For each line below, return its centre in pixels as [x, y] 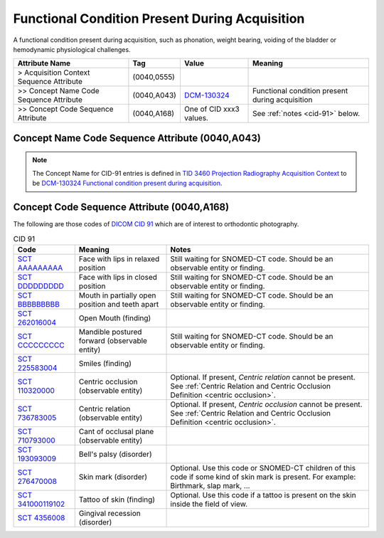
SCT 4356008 [41, 517]
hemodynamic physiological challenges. [72, 49]
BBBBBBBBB [38, 304]
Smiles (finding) [105, 363]
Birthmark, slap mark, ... [210, 485]
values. [196, 118]
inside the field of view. [209, 504]
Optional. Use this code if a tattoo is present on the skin [263, 495]
